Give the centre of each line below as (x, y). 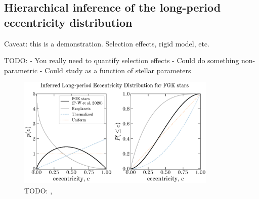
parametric (21, 70)
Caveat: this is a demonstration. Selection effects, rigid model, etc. (107, 43)
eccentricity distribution (68, 22)
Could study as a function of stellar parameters (118, 70)
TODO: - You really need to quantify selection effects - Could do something (122, 60)
